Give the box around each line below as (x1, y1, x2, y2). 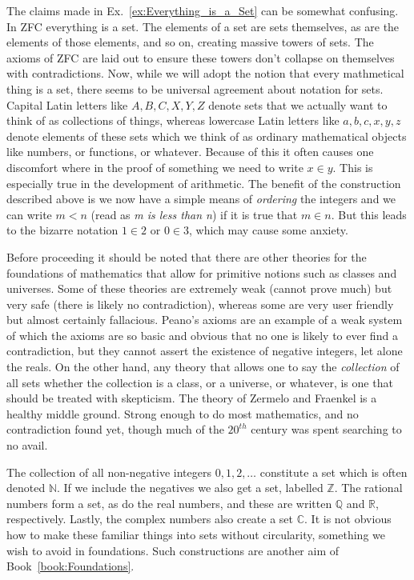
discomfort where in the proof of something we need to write (6, 158, 303, 175)
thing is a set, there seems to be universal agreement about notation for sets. (6, 80, 384, 97)
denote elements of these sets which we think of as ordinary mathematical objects (6, 127, 407, 144)
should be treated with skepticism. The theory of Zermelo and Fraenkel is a (6, 390, 377, 406)
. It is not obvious (304, 510, 392, 527)
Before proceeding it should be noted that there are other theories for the (6, 248, 367, 265)
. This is (332, 158, 373, 175)
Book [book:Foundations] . (6, 558, 135, 574)
